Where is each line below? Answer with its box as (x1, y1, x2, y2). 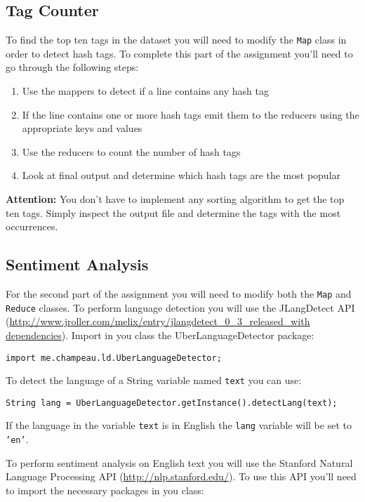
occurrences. (6, 219, 58, 234)
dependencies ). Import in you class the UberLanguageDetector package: (6, 327, 314, 342)
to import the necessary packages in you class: (6, 482, 204, 497)
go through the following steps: (6, 60, 139, 74)
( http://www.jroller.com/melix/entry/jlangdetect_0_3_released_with (6, 314, 310, 329)
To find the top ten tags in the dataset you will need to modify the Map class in (6, 32, 347, 47)
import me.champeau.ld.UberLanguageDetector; (6, 352, 222, 363)
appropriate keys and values (22, 121, 142, 136)
